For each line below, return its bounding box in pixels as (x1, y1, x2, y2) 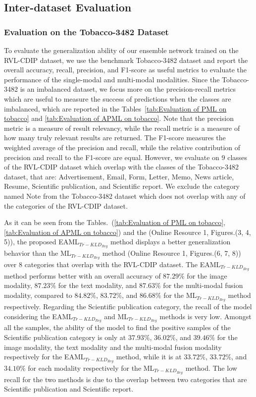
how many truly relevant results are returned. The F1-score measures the (4, 132, 226, 143)
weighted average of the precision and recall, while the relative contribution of (4, 142, 241, 152)
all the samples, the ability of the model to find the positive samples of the (4, 322, 231, 333)
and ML (104, 311, 129, 321)
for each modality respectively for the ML (28, 363, 154, 373)
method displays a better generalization (110, 236, 231, 247)
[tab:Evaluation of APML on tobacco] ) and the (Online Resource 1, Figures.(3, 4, (4, 227, 251, 237)
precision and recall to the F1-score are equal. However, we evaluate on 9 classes (4, 152, 248, 162)
